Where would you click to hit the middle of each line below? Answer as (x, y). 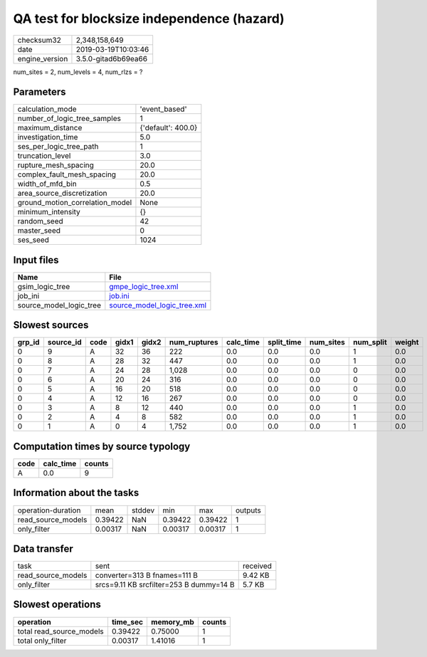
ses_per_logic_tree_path (58, 147)
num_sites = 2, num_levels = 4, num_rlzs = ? (78, 72)
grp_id (28, 342)
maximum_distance (50, 128)
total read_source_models (61, 631)
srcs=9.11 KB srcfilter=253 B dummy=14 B (165, 585)
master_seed (39, 231)
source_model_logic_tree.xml (158, 305)
